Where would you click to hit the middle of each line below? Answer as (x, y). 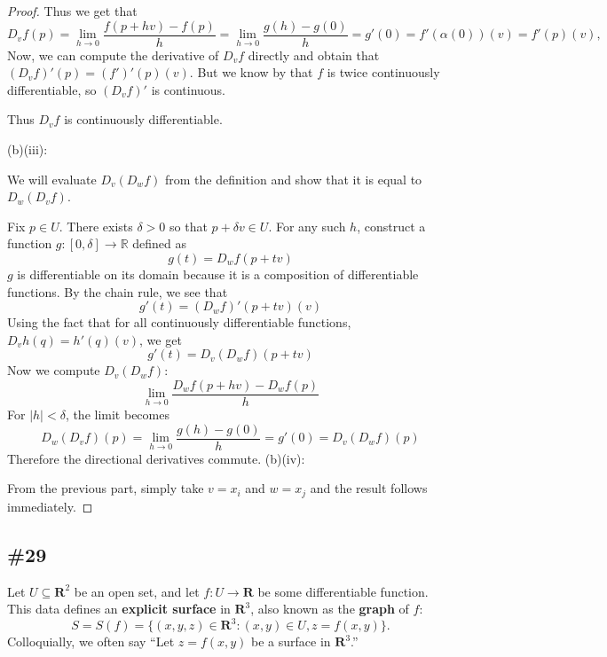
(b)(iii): (28, 149)
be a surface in (291, 641)
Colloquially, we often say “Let (91, 641)
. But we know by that (251, 72)
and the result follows (369, 488)
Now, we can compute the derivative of (113, 55)
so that (189, 226)
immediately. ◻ (50, 506)
